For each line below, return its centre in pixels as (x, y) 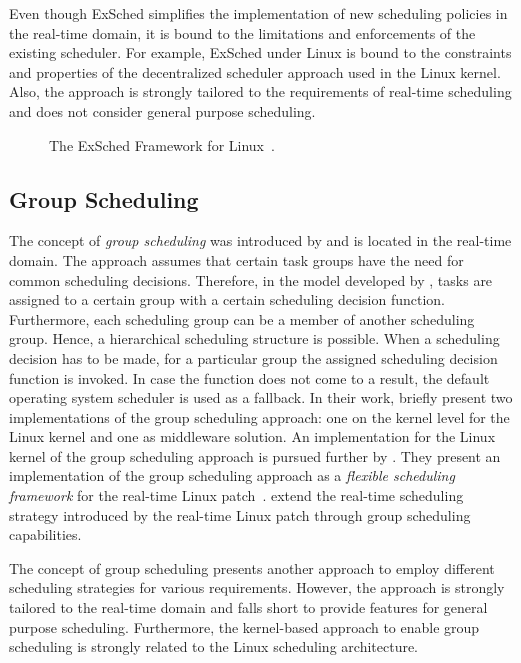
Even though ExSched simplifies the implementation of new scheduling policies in (258, 13)
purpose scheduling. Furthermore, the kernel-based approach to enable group (244, 626)
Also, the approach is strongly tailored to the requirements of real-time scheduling (260, 91)
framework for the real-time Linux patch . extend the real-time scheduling (236, 495)
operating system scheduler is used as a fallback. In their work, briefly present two (261, 397)
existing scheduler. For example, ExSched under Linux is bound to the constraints (260, 52)
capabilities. (45, 534)
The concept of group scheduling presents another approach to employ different (252, 567)
